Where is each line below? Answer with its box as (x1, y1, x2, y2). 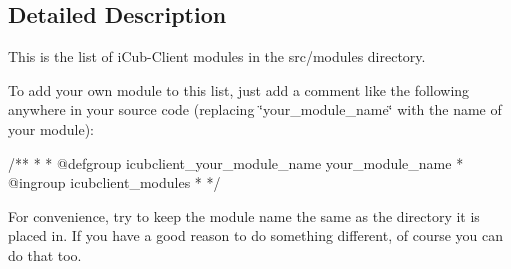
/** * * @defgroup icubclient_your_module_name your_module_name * (8, 152, 464, 173)
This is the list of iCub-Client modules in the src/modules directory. (8, 46, 426, 67)
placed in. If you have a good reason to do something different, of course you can (8, 225, 503, 246)
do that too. (8, 244, 82, 265)
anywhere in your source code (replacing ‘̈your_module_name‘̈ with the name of (8, 99, 502, 120)
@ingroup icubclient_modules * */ (8, 172, 221, 193)
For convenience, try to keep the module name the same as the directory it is (8, 205, 480, 226)
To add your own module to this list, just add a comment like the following (8, 79, 470, 100)
